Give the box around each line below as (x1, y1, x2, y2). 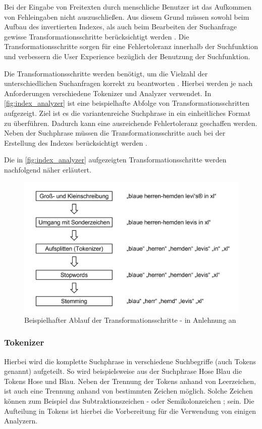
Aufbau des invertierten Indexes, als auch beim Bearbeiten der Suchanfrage (4, 21, 237, 32)
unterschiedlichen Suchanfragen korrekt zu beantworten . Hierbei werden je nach (4, 78, 253, 89)
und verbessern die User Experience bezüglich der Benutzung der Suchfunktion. (4, 51, 250, 61)
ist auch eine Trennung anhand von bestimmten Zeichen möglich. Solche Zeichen (4, 385, 253, 396)
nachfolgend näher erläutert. (4, 164, 91, 175)
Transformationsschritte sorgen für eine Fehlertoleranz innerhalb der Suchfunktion (4, 41, 258, 52)
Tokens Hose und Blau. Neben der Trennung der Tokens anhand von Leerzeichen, (4, 375, 256, 386)
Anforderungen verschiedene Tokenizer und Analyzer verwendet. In (4, 88, 212, 98)
